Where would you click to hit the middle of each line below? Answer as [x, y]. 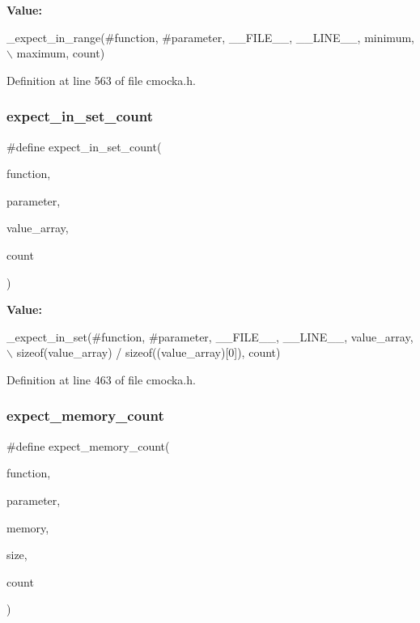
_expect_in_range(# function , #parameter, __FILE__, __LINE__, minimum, [210, 37]
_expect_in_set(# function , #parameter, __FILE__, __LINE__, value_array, [210, 336]
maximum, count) [61, 53]
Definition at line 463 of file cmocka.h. [101, 379]
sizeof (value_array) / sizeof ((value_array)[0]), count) [148, 352]
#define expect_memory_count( [88, 445]
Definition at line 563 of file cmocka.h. [101, 80]
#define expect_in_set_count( [84, 146]
